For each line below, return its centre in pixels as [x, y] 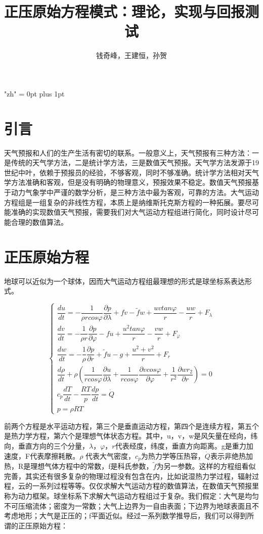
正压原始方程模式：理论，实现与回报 [125, 11]
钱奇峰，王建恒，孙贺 [131, 55]
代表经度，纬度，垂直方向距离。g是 [173, 445]
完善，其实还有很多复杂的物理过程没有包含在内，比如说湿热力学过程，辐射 [128, 476]
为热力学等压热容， [173, 455]
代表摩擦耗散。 [55, 455]
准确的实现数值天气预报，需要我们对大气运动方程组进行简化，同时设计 [128, 212]
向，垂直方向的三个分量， [47, 445]
